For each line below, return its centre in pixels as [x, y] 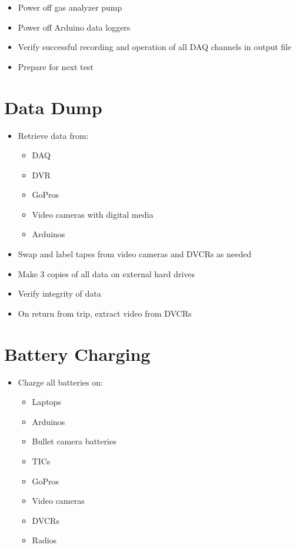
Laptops [46, 402]
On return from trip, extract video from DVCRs [105, 313]
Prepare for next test [56, 66]
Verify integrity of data [59, 293]
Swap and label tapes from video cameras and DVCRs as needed [135, 254]
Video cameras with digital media [93, 214]
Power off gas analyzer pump [70, 7]
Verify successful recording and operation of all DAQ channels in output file [155, 47]
